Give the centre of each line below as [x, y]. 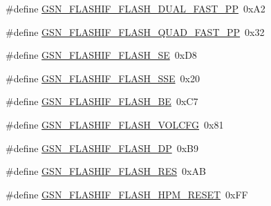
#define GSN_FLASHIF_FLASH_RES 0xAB [106, 171]
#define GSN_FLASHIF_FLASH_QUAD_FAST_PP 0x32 [135, 31]
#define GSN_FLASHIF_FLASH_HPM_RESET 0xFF [127, 194]
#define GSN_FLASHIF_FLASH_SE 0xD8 [101, 55]
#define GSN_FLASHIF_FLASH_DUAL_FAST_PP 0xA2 [135, 8]
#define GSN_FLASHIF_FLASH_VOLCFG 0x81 [115, 124]
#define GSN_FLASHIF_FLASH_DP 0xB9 [102, 148]
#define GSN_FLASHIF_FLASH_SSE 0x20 [103, 78]
